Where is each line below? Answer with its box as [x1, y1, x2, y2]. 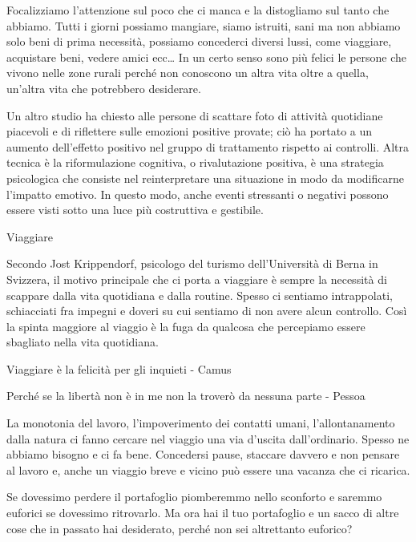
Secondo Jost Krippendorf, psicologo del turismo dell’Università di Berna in [6, 255, 378, 272]
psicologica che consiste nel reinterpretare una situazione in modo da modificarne [6, 169, 404, 186]
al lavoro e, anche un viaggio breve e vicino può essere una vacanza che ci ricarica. [6, 461, 410, 478]
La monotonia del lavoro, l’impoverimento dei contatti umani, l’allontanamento [6, 415, 395, 431]
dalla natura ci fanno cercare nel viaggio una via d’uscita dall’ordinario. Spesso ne [6, 430, 410, 447]
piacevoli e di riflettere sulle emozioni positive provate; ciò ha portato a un [6, 123, 373, 140]
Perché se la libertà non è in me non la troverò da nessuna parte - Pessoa [6, 387, 366, 404]
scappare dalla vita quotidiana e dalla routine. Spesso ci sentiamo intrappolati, [6, 286, 393, 303]
